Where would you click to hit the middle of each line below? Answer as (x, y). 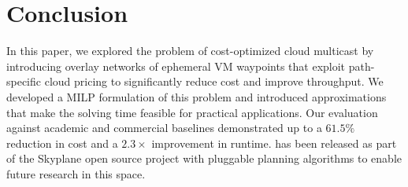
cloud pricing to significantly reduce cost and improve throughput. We (214, 81)
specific (24, 81)
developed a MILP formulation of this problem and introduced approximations (197, 96)
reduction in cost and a (62, 143)
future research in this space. (76, 173)
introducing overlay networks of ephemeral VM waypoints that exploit (176, 66)
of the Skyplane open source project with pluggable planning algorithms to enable (204, 158)
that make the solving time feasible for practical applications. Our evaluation (192, 112)
